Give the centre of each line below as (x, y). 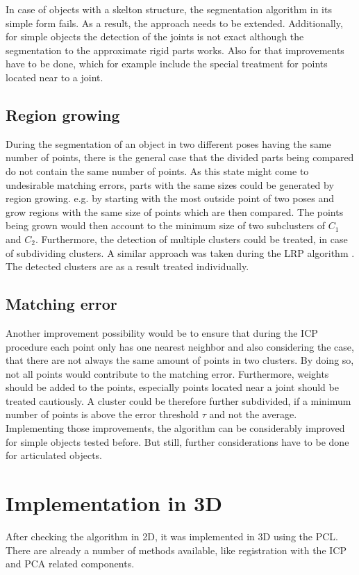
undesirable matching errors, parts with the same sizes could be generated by (170, 184)
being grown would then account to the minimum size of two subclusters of (166, 225)
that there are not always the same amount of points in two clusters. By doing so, (180, 360)
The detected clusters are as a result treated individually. (127, 266)
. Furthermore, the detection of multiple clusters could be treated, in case (191, 239)
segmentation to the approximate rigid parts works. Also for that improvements (175, 50)
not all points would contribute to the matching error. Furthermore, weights (167, 373)
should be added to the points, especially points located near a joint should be (172, 387)
